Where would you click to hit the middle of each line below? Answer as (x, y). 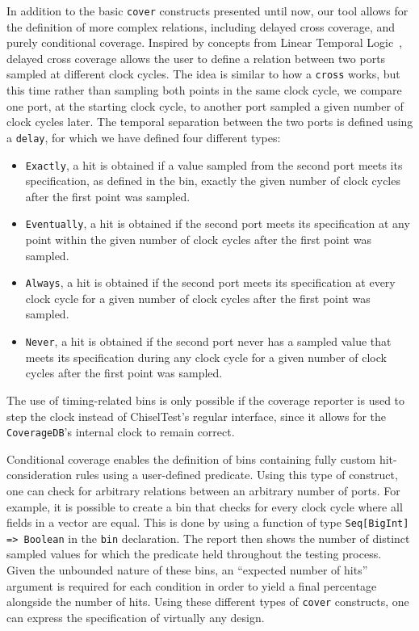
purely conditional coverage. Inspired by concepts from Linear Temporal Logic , (205, 42)
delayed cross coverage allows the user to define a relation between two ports (196, 58)
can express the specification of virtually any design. (136, 617)
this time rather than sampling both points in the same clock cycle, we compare (204, 90)
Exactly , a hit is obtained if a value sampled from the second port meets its (214, 164)
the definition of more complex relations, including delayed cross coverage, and (201, 26)
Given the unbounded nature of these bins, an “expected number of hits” (187, 570)
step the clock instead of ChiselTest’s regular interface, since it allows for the (197, 416)
